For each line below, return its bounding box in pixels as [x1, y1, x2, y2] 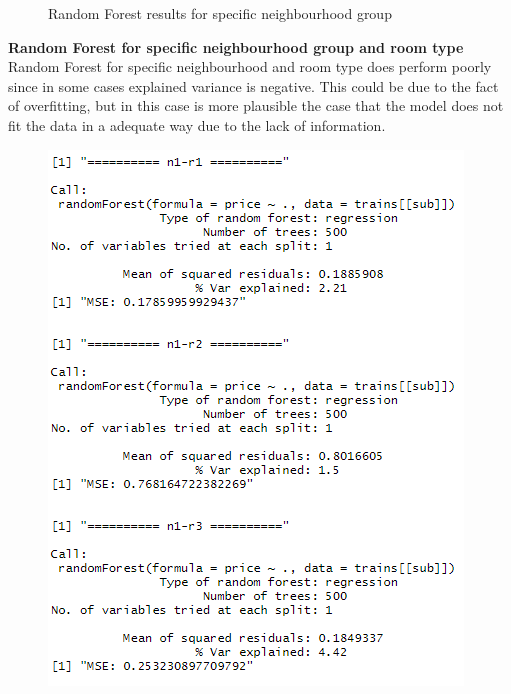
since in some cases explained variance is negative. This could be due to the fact [8, 75, 499, 96]
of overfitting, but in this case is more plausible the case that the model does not [8, 95, 504, 116]
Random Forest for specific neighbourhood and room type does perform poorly [8, 56, 492, 77]
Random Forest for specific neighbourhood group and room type [8, 36, 464, 57]
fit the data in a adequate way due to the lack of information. [8, 114, 386, 135]
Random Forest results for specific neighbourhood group [48, 3, 392, 23]
